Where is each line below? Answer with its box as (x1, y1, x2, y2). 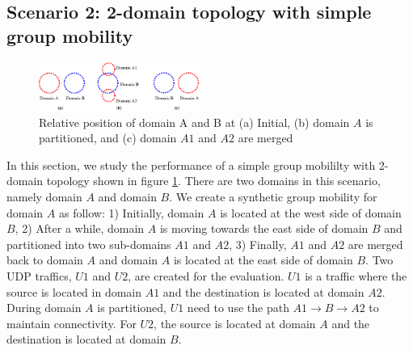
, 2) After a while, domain (15, 220, 145, 237)
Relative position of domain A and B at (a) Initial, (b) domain (39, 113, 350, 130)
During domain (6, 299, 82, 316)
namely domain (6, 188, 82, 205)
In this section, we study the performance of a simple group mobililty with (6, 156, 376, 173)
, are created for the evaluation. (128, 267, 284, 284)
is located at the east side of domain (173, 251, 353, 268)
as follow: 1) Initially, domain (58, 204, 204, 221)
